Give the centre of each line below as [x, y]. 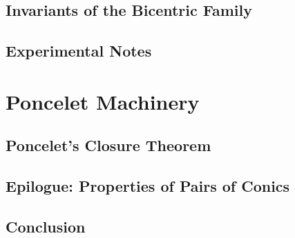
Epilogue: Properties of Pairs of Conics [148, 186]
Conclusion [46, 226]
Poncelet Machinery [103, 101]
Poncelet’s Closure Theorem [108, 145]
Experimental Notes [79, 51]
